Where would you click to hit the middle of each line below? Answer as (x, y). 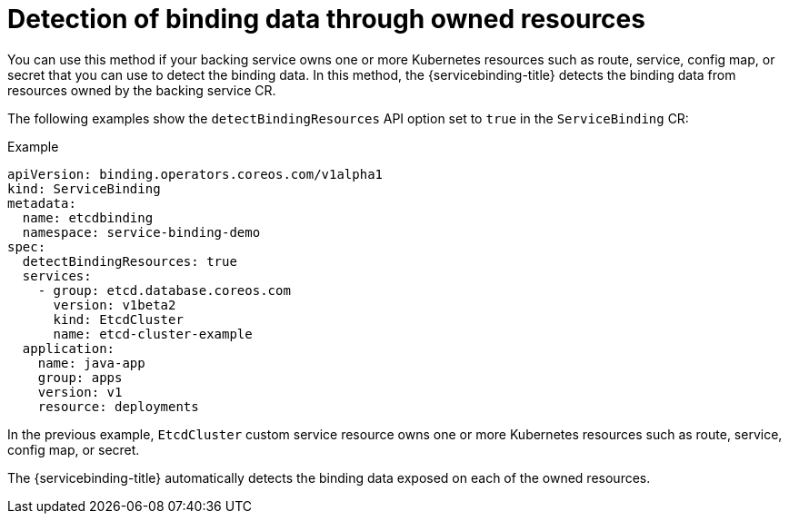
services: (57, 275)
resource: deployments (118, 406)
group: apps (80, 377)
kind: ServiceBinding (84, 188)
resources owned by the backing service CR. (142, 90)
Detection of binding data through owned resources (326, 19)
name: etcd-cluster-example (153, 334)
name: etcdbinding (88, 217)
